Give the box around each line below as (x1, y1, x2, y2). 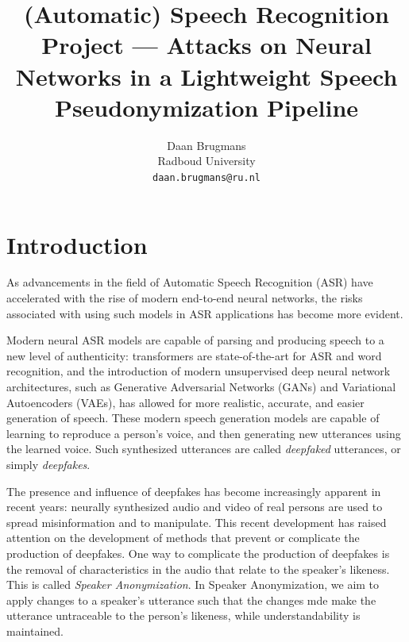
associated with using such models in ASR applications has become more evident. (6, 305, 403, 321)
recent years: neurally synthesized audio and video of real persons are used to (6, 498, 383, 515)
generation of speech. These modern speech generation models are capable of (6, 409, 380, 426)
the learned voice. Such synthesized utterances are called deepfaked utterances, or (6, 440, 401, 457)
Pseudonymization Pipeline (54, 90, 359, 123)
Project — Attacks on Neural (41, 29, 372, 61)
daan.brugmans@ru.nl (152, 171, 261, 183)
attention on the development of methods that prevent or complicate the (6, 529, 360, 546)
